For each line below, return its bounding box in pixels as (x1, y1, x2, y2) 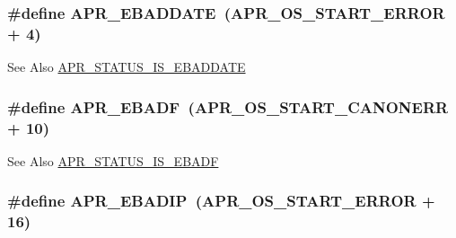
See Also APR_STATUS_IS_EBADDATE (7, 57, 246, 76)
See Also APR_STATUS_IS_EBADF (7, 151, 219, 170)
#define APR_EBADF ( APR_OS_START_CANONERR (7, 95, 449, 118)
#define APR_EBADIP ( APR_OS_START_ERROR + (7, 190, 435, 212)
